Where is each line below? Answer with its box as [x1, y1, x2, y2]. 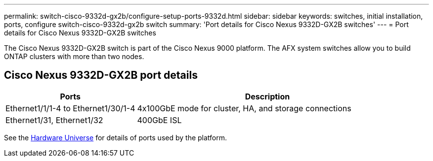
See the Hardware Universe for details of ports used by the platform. [4, 133, 227, 142]
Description [245, 91, 290, 101]
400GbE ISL [137, 115, 182, 125]
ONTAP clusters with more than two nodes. [4, 52, 144, 61]
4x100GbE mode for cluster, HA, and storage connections [137, 103, 351, 113]
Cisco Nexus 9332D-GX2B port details [4, 69, 198, 82]
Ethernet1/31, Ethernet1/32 [5, 115, 103, 125]
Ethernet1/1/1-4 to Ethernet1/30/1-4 [5, 103, 135, 113]
